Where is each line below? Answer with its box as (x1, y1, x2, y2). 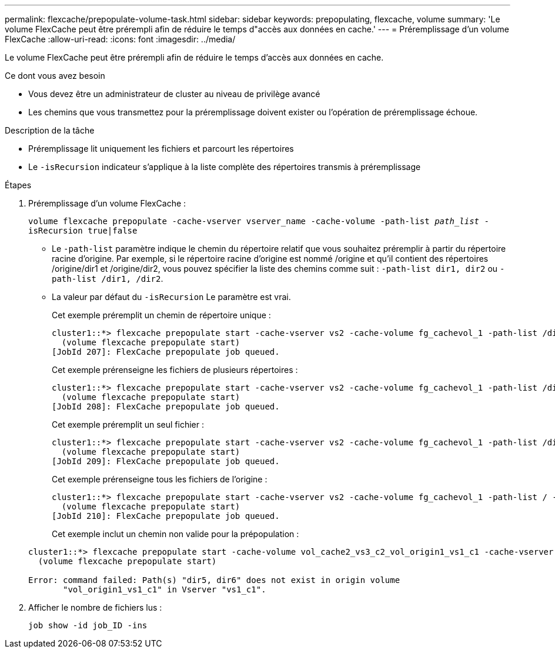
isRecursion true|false (28, 226, 138, 235)
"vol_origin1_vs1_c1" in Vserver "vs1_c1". (63, 585, 266, 594)
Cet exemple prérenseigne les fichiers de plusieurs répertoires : (52, 365, 298, 375)
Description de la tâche (5, 125, 95, 135)
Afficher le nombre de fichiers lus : (28, 602, 162, 612)
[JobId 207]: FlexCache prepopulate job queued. (52, 347, 280, 357)
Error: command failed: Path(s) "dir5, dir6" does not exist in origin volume (28, 575, 400, 585)
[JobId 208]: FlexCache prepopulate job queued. (52, 402, 280, 411)
